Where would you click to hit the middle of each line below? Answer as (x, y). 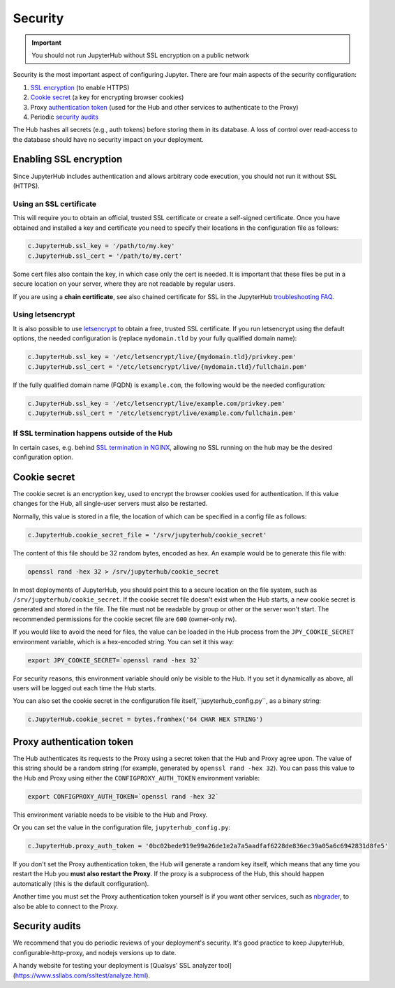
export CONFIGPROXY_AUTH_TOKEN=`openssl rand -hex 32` (123, 796)
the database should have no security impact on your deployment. (108, 139)
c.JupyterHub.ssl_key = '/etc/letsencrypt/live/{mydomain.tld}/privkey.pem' (162, 357)
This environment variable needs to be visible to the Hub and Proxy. (110, 815)
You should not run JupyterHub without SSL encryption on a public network (141, 55)
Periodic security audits (65, 117)
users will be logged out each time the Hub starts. (84, 688)
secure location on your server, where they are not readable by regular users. (124, 284)
